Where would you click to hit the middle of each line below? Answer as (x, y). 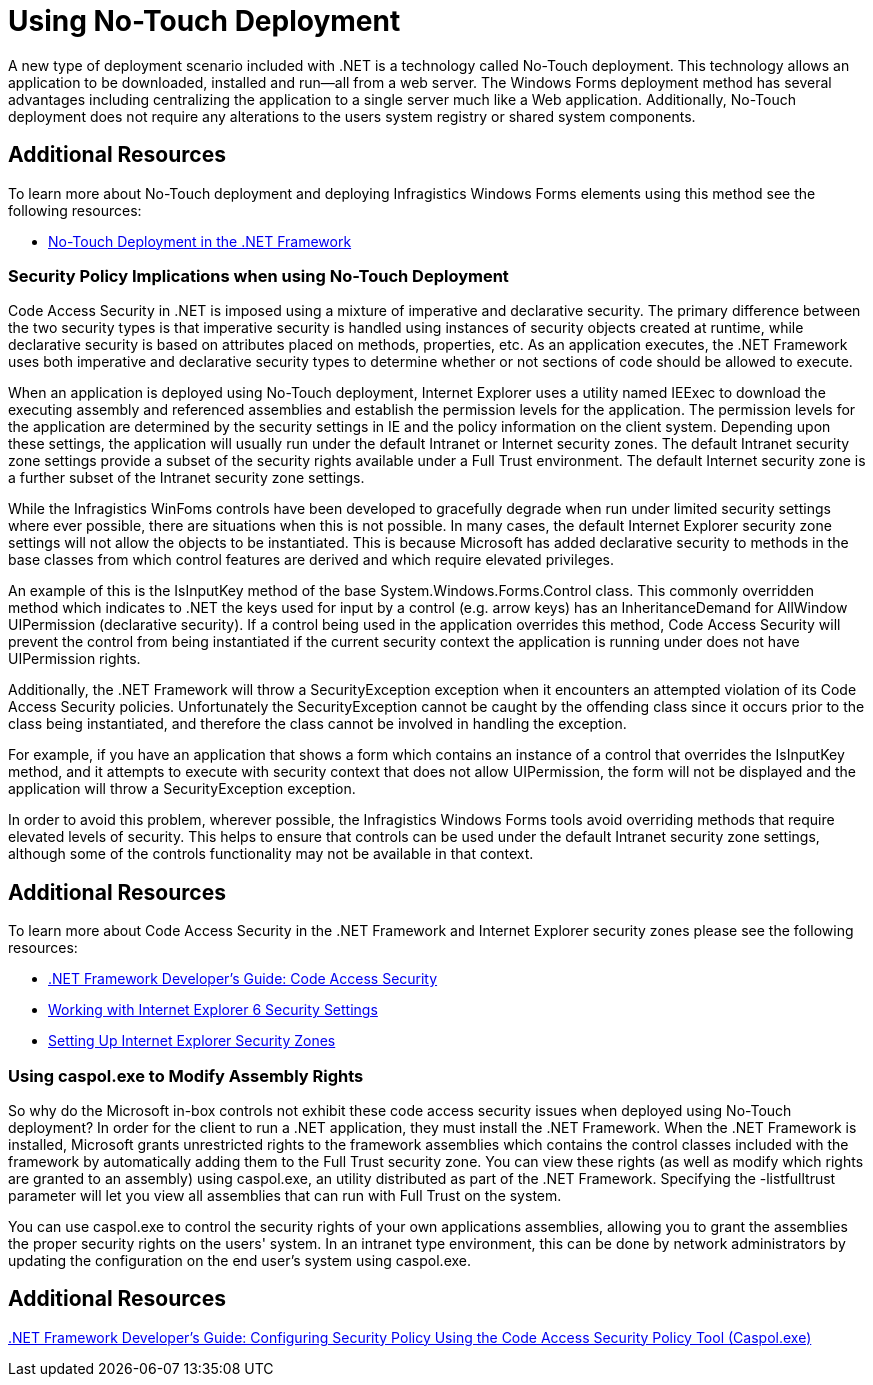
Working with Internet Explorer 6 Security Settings (213, 1010)
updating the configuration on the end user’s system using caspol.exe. (239, 1260)
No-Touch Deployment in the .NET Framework (200, 241)
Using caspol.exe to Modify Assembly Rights (186, 1075)
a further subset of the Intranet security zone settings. (186, 478)
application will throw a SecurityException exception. (182, 789)
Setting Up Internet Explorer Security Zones (192, 1041)
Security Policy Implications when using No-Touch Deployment (258, 275)
